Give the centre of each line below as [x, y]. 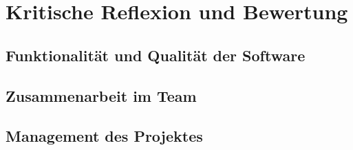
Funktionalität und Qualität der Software [156, 55]
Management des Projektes [104, 136]
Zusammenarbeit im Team [101, 95]
